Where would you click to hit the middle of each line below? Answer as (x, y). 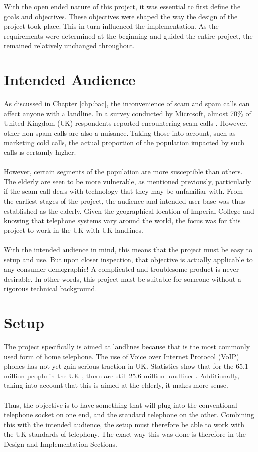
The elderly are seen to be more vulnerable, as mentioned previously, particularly (128, 181)
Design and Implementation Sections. (61, 444)
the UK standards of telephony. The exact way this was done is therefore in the (125, 434)
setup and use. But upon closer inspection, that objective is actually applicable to (128, 259)
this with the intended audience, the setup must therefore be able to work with (124, 424)
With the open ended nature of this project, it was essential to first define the (122, 6)
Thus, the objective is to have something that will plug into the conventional (121, 405)
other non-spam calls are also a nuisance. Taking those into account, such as (120, 132)
